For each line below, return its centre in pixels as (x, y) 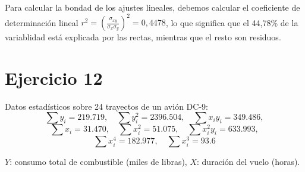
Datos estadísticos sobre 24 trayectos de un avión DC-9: (106, 106)
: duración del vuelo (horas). (249, 162)
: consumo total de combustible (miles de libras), (98, 162)
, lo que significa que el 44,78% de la (232, 22)
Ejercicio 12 (54, 77)
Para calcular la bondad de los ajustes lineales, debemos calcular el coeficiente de (152, 7)
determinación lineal (42, 22)
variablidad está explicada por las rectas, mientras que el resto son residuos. (143, 37)
